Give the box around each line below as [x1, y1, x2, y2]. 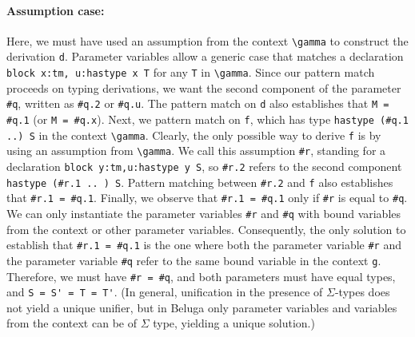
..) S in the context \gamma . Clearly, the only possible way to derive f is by [6, 126, 381, 143]
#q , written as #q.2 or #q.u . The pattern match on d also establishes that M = [6, 95, 389, 112]
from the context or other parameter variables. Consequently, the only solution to [6, 220, 406, 237]
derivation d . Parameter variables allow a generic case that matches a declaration [6, 48, 404, 65]
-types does [334, 283, 390, 300]
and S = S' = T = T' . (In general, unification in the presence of [6, 283, 323, 300]
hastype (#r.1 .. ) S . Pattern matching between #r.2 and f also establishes [6, 173, 393, 190]
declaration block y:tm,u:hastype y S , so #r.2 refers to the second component [6, 157, 402, 174]
